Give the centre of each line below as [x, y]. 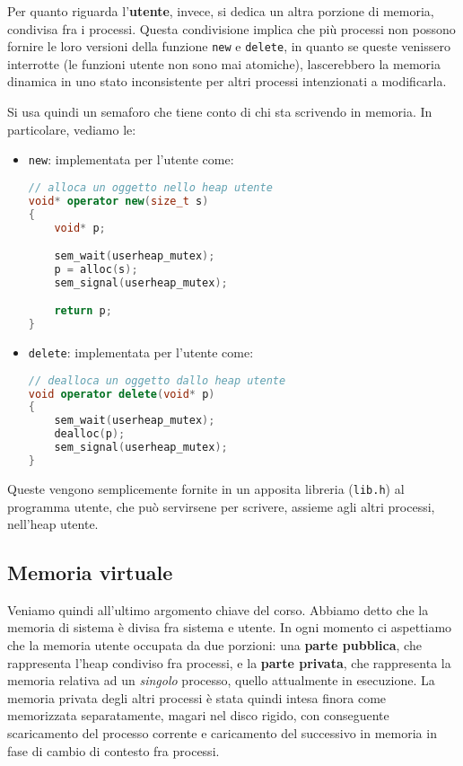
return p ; [83, 311]
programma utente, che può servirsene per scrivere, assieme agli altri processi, [221, 506]
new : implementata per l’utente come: [131, 159]
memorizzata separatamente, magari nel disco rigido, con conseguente [198, 715]
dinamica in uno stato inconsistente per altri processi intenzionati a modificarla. [227, 81]
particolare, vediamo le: [72, 129]
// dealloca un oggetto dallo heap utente [157, 380]
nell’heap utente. [53, 524]
